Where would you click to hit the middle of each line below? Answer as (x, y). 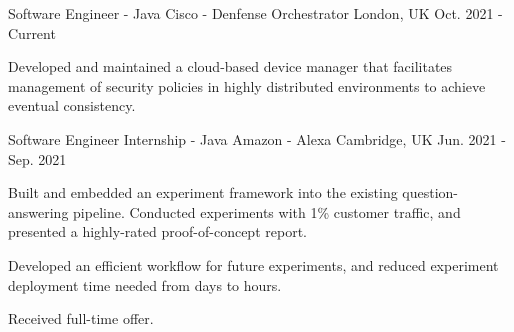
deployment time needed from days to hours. (145, 284)
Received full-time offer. (81, 318)
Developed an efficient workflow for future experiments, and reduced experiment (253, 264)
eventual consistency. (72, 105)
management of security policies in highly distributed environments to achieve (247, 85)
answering (38, 211)
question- (430, 192)
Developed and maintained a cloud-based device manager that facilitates (230, 66)
